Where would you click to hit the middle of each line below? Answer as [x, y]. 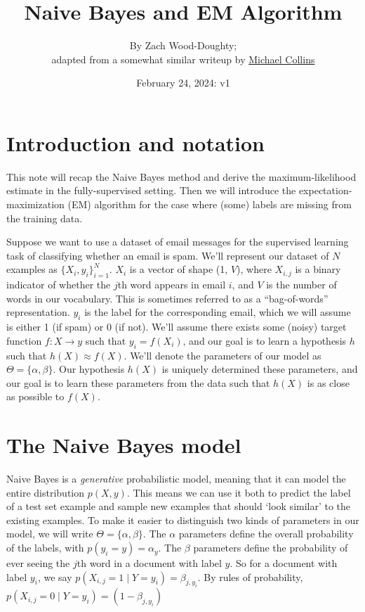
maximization [35, 204]
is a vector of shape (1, [179, 269]
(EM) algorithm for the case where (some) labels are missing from [210, 204]
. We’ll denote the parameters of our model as [223, 355]
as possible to [35, 396]
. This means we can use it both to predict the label [239, 492]
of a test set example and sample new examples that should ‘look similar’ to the [179, 506]
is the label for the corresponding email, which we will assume [218, 312]
